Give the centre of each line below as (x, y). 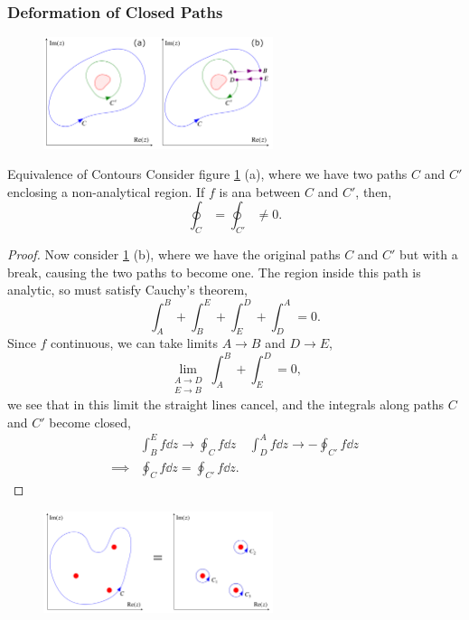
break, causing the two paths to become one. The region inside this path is (214, 272)
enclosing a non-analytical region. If (106, 191)
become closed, (90, 422)
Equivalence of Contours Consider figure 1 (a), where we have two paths (207, 174)
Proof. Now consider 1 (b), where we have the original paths (174, 254)
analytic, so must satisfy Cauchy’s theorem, (128, 290)
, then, (374, 191)
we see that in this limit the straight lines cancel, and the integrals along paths (226, 404)
